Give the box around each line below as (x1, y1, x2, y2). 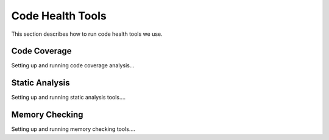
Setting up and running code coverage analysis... (11, 62, 135, 69)
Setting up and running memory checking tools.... (11, 125, 136, 133)
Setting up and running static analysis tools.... (11, 94, 126, 101)
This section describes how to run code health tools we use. (11, 30, 163, 38)
